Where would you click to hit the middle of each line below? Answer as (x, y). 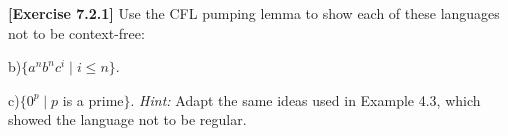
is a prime (93, 99)
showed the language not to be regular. (127, 119)
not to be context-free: (76, 32)
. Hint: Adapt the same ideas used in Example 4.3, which (305, 99)
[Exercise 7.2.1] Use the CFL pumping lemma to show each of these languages (254, 13)
